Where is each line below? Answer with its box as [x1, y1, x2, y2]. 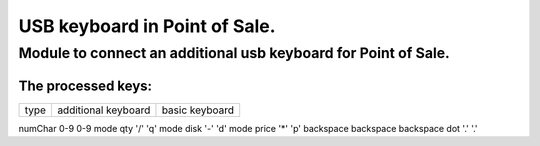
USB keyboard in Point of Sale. [18, 15, 276, 37]
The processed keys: [18, 77, 153, 94]
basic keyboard [161, 103, 235, 117]
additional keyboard [56, 103, 151, 117]
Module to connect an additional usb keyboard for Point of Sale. [18, 44, 450, 62]
